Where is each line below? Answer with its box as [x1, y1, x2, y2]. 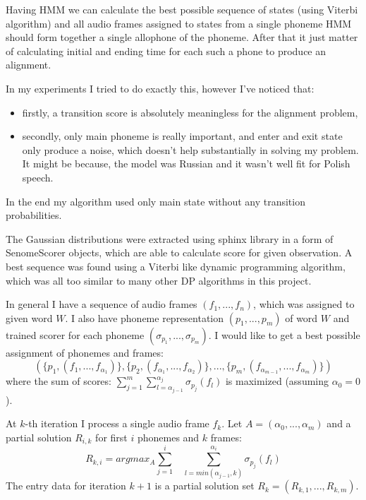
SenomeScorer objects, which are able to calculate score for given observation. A [6, 245, 353, 260]
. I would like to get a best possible [208, 327, 360, 342]
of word [285, 310, 318, 325]
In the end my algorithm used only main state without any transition [6, 194, 305, 208]
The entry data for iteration [6, 478, 126, 493]
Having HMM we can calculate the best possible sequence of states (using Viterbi [6, 2, 358, 16]
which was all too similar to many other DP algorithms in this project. [6, 273, 312, 287]
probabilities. [6, 208, 62, 222]
